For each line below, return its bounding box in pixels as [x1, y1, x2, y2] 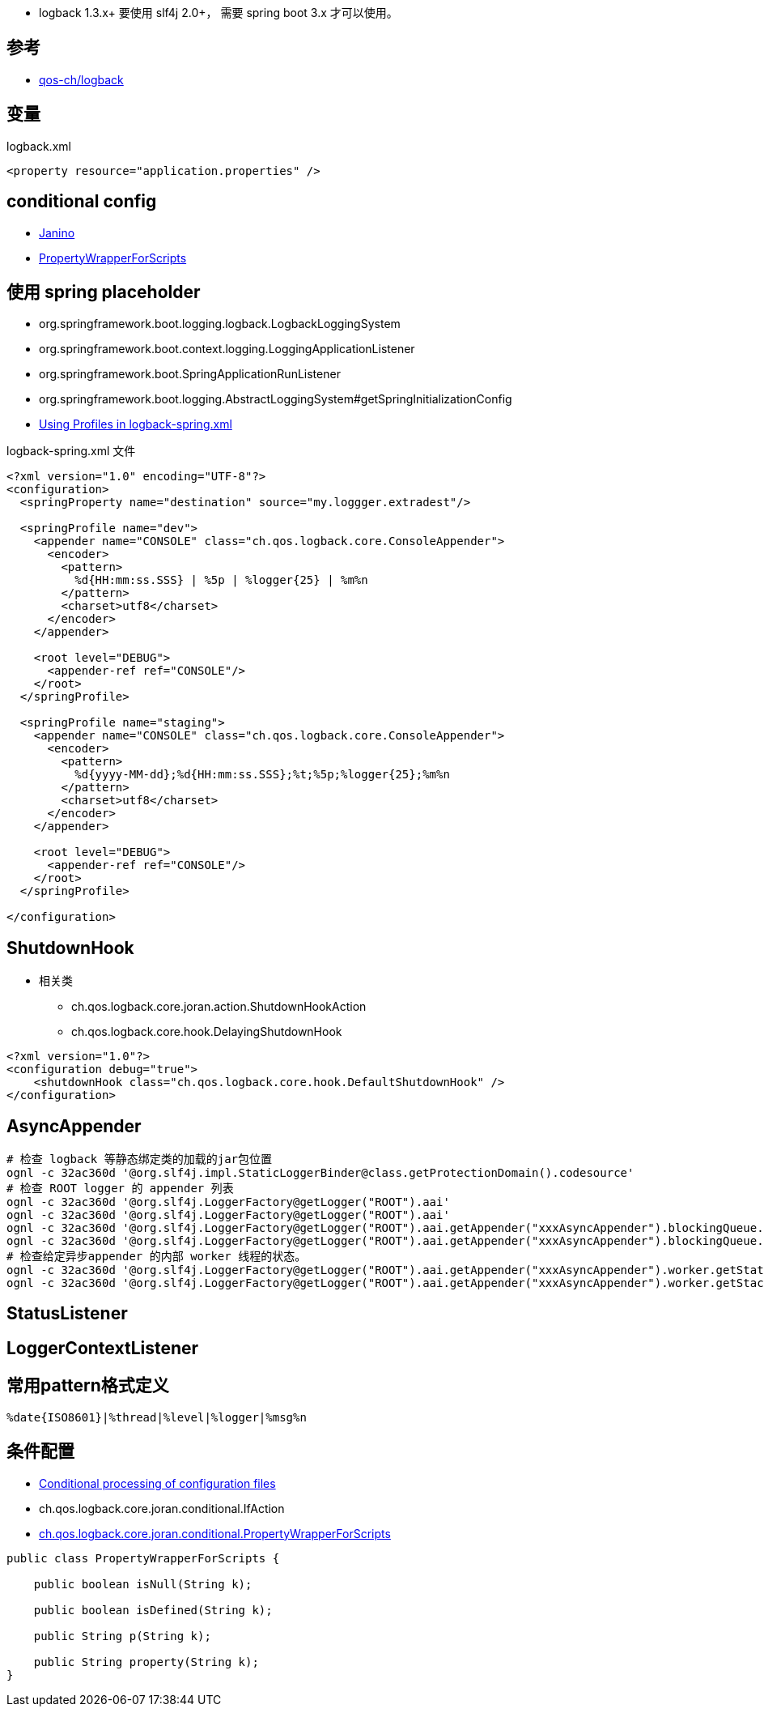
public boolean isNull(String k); [33, 1577, 253, 1591]
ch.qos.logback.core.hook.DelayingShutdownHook [71, 1025, 342, 1039]
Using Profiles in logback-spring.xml [39, 417, 232, 432]
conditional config [6, 191, 157, 212]
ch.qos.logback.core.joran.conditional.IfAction [39, 1501, 285, 1515]
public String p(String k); [33, 1629, 211, 1643]
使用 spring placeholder [6, 281, 201, 302]
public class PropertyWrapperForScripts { [6, 1551, 280, 1565]
